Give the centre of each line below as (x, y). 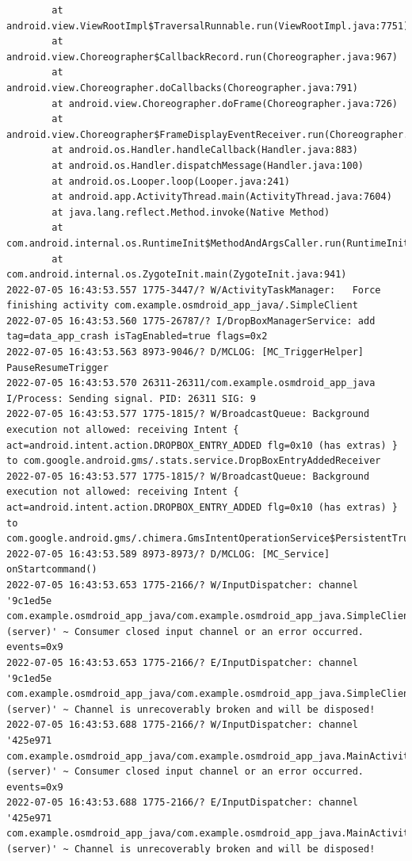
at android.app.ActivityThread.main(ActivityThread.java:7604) (222, 197)
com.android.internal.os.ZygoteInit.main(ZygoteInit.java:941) (177, 275)
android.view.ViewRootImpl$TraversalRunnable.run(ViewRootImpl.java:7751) (208, 26)
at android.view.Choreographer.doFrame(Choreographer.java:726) (225, 103)
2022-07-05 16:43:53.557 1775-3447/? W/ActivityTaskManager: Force (194, 290)
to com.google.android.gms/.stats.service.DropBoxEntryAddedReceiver (194, 461)
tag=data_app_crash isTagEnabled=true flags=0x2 (137, 337)
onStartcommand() (52, 570)
